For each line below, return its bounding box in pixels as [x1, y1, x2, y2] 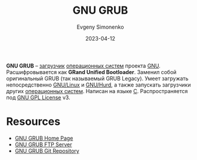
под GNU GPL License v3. [6, 94, 70, 101]
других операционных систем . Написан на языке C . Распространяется [6, 87, 188, 94]
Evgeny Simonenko [76, 23, 124, 30]
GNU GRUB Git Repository [14, 147, 79, 154]
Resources [6, 115, 61, 128]
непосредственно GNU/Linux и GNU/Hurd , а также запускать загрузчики [6, 81, 191, 88]
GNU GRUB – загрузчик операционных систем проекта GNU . [6, 62, 161, 69]
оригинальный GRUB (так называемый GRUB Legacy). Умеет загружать [6, 75, 189, 82]
